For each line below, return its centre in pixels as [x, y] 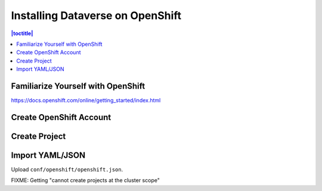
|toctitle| [22, 33]
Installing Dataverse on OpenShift [96, 15]
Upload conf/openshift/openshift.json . [67, 169]
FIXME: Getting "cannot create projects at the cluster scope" [86, 180]
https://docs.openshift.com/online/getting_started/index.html [86, 101]
